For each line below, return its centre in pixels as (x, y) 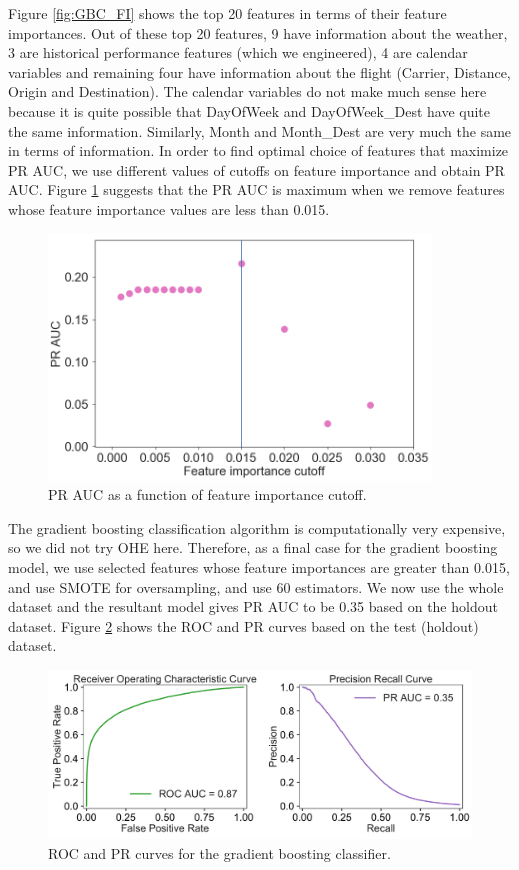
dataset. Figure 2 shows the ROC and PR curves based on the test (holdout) (243, 625)
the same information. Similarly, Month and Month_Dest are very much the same (260, 130)
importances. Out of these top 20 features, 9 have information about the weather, (258, 32)
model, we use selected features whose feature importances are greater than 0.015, (259, 567)
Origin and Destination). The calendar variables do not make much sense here (247, 91)
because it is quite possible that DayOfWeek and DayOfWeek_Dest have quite (249, 110)
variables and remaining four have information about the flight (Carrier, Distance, (259, 71)
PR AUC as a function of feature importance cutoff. (207, 494)
